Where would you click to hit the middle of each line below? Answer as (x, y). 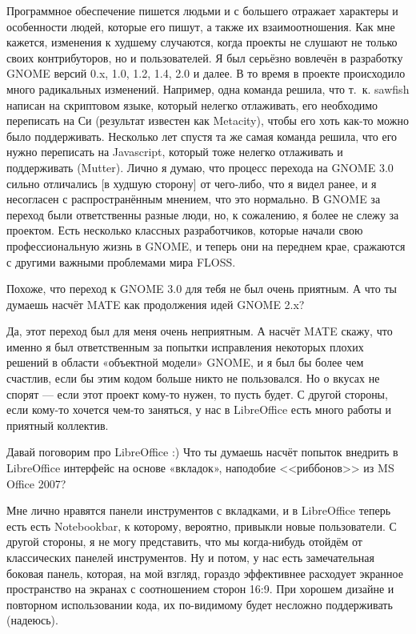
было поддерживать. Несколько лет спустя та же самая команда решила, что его (202, 136)
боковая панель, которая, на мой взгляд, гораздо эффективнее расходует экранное (205, 573)
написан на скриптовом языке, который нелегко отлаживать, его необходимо (192, 104)
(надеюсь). (32, 620)
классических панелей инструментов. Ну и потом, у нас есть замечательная (190, 557)
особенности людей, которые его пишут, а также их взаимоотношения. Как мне (201, 26)
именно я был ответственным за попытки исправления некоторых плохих (185, 346)
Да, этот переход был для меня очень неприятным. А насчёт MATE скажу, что (200, 331)
